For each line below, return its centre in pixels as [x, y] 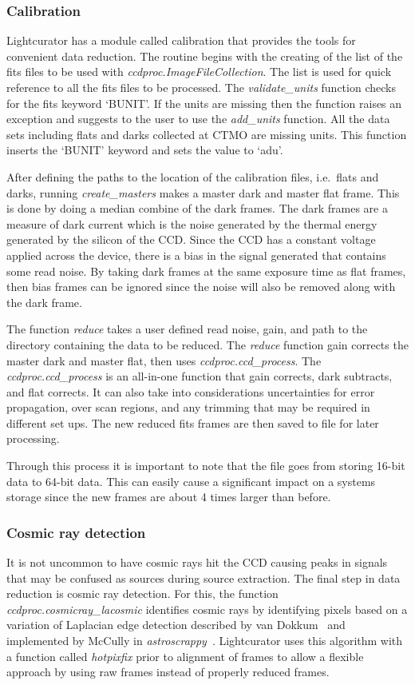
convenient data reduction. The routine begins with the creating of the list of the [205, 56]
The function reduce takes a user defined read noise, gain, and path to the [187, 329]
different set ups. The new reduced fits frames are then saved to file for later [193, 422]
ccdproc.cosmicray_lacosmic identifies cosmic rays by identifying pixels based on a [207, 609]
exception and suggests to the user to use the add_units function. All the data [198, 119]
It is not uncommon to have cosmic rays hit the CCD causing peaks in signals [197, 562]
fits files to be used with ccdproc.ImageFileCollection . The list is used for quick [199, 72]
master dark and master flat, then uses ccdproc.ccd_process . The [164, 360]
